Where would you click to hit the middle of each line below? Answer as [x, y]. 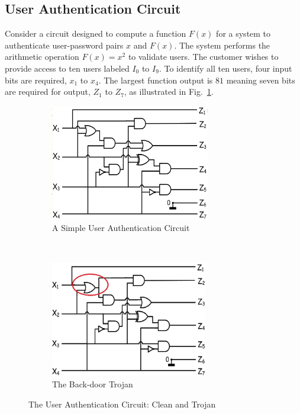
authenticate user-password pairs [64, 45]
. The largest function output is [156, 80]
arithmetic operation [42, 57]
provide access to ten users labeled [67, 68]
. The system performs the [222, 45]
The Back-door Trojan [93, 384]
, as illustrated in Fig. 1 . [169, 92]
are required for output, [48, 92]
